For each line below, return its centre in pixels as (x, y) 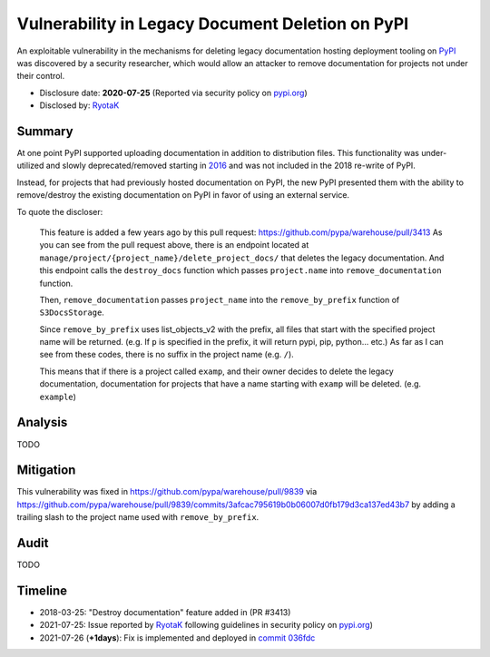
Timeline (42, 590)
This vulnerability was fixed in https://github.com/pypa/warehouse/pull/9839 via (167, 492)
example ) (58, 397)
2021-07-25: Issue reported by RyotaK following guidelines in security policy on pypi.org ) (206, 625)
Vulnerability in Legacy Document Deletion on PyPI (213, 24)
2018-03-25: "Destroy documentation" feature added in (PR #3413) (165, 613)
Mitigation (46, 471)
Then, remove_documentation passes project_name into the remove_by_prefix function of (220, 299)
